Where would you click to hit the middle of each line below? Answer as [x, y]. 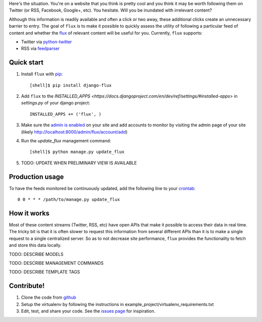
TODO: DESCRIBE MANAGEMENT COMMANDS [56, 263]
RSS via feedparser [41, 49]
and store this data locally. [35, 245]
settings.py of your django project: [56, 103]
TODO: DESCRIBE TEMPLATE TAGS [44, 272]
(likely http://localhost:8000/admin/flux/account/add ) [74, 132]
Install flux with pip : [42, 74]
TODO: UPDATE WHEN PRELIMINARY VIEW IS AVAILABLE [79, 163]
